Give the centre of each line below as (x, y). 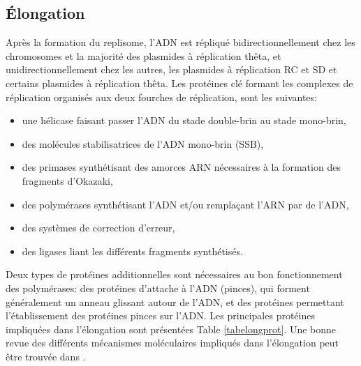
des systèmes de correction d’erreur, (98, 228)
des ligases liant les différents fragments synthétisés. (132, 251)
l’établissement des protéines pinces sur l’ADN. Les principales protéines (160, 315)
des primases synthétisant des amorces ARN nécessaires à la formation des (181, 167)
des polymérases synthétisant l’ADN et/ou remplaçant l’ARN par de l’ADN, (185, 204)
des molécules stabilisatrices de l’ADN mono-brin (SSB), (143, 143)
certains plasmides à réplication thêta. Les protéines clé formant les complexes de (179, 83)
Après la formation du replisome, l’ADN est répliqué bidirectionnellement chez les (180, 42)
